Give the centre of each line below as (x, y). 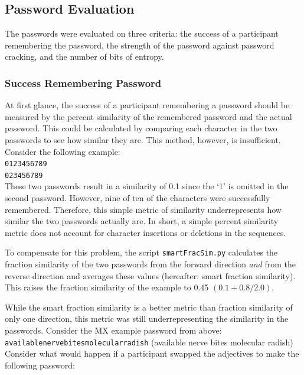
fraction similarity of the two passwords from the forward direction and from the (150, 264)
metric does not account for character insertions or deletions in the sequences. (146, 232)
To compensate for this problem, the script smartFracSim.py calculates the (141, 252)
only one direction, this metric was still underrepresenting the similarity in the (147, 319)
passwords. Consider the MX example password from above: (113, 330)
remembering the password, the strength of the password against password (140, 45)
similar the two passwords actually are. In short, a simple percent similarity (142, 221)
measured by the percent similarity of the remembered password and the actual (148, 116)
